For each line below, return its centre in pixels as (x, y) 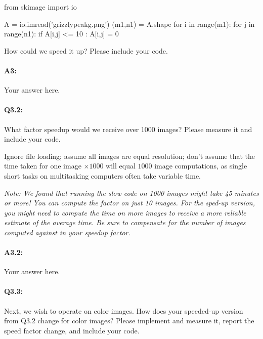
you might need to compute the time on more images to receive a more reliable (125, 212)
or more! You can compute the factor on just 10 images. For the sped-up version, (130, 203)
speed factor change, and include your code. (72, 330)
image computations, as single (201, 166)
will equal (121, 166)
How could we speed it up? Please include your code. (86, 50)
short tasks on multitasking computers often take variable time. (102, 175)
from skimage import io (40, 7)
